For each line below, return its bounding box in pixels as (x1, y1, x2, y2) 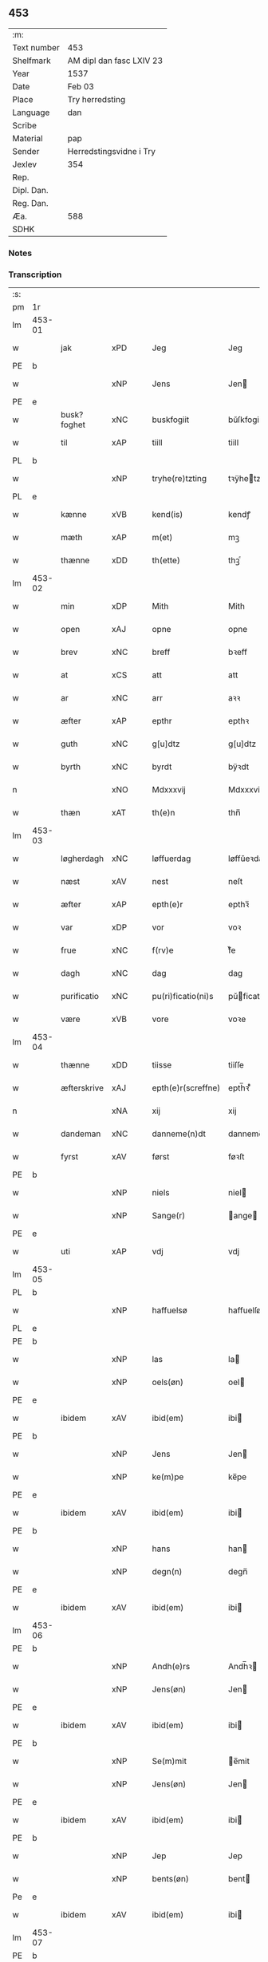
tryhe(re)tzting (152, 473, 207, 484)
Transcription (8, 269, 62, 280)
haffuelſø (228, 1305, 262, 1316)
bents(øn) (152, 1873, 189, 1885)
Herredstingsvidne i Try (67, 145, 156, 156)
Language (12, 107, 50, 118)
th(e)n (152, 807, 175, 819)
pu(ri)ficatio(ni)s (152, 991, 214, 1002)
